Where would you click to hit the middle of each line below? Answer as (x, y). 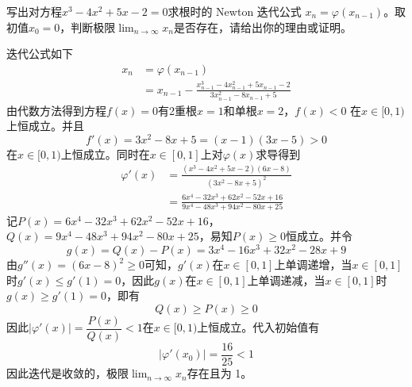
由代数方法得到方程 (56, 110)
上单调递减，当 (286, 280)
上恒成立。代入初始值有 (258, 327)
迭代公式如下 (40, 54)
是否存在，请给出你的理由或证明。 (263, 27)
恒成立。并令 (319, 236)
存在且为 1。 (219, 373)
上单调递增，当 (313, 264)
